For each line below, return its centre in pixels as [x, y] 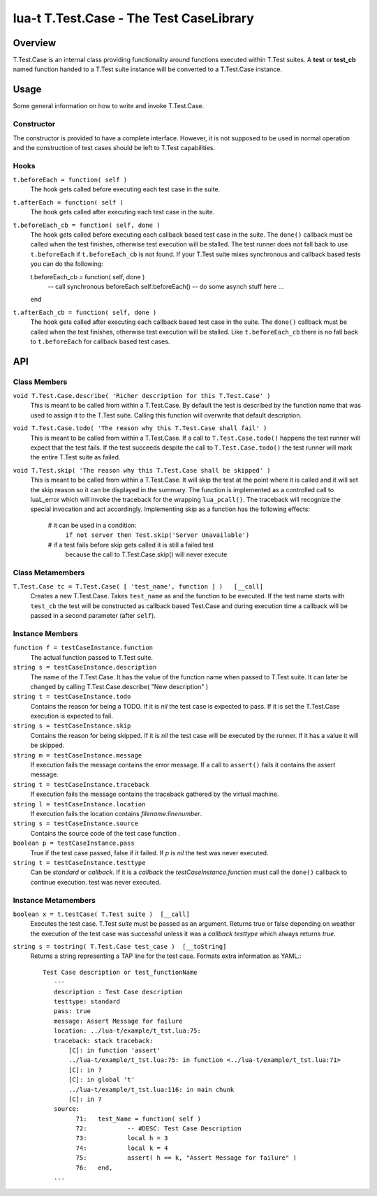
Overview [35, 43]
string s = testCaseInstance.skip [72, 726]
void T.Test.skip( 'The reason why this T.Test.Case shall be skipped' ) [142, 470]
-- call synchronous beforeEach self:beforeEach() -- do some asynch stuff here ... [166, 286]
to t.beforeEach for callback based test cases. [100, 341]
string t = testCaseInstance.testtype [79, 863]
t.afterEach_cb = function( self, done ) [85, 312]
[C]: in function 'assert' [114, 1050]
